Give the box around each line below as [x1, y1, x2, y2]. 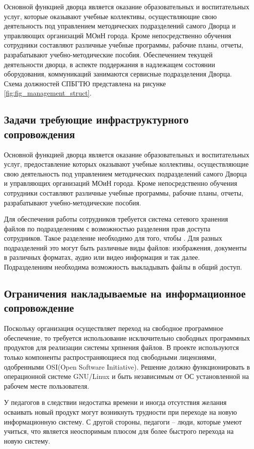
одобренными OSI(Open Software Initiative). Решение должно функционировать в [4, 361, 250, 372]
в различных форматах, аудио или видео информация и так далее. [4, 252, 200, 262]
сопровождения [4, 126, 75, 141]
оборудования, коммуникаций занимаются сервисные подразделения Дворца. [4, 69, 232, 79]
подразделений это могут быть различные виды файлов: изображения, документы [4, 242, 247, 252]
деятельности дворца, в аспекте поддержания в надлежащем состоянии [4, 59, 215, 69]
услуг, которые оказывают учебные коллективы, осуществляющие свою [4, 11, 217, 21]
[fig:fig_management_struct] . [4, 88, 92, 98]
